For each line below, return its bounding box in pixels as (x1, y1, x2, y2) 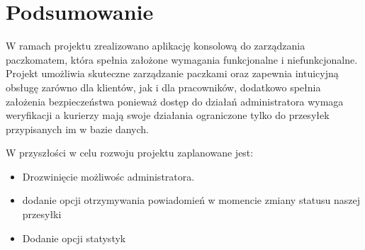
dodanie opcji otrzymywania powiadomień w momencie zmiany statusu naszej (22, 193, 361, 208)
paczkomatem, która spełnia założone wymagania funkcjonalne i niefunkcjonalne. (6, 52, 358, 67)
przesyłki (22, 207, 62, 222)
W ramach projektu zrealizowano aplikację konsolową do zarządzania (6, 38, 305, 53)
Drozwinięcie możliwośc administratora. (22, 169, 195, 183)
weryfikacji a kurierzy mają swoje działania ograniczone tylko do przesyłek (6, 108, 330, 123)
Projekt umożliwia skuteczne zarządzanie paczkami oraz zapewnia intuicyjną (6, 66, 339, 81)
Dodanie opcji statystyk (22, 230, 126, 245)
